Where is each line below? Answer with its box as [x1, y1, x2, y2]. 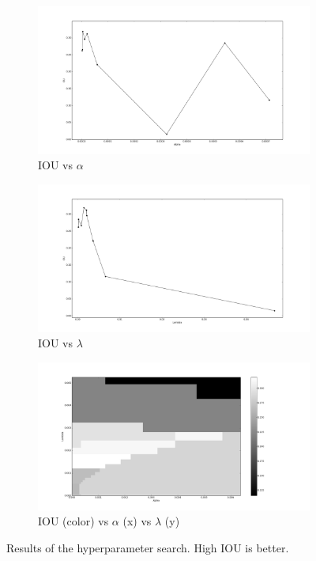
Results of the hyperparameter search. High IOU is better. [6, 539, 289, 555]
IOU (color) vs [38, 513, 109, 529]
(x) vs [122, 513, 152, 529]
